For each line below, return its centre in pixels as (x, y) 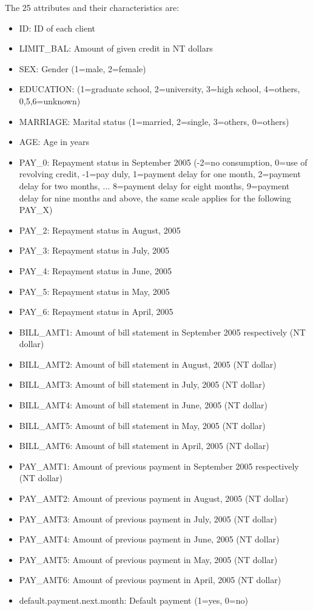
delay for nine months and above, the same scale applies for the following (155, 197)
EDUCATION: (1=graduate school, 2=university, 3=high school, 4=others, (160, 89)
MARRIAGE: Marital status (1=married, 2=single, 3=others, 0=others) (154, 121)
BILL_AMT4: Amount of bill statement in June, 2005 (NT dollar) (143, 405)
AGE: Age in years (54, 142)
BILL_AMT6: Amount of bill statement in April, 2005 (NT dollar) (144, 446)
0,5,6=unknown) (50, 100)
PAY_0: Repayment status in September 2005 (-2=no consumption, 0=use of (163, 162)
